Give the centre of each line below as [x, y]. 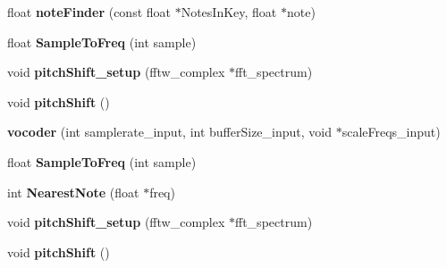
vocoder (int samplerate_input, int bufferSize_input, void [169, 132]
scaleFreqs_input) [391, 132]
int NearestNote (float [73, 192]
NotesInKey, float [229, 12]
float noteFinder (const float [89, 12]
